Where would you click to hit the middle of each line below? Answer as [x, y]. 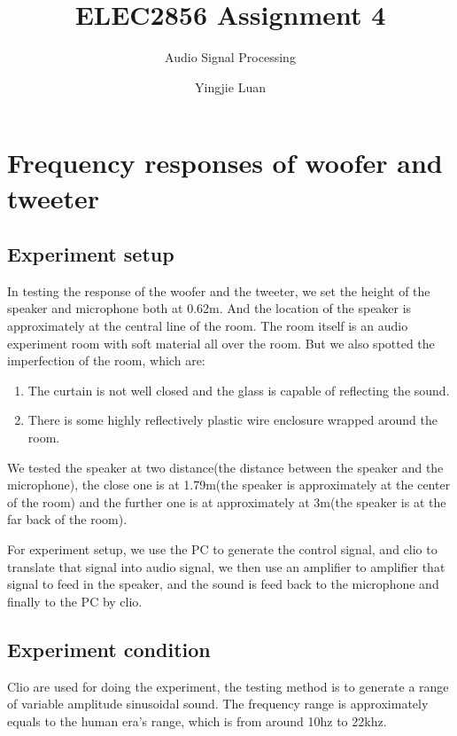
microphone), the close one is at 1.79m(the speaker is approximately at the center [229, 485]
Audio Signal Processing [230, 57]
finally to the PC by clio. [75, 601]
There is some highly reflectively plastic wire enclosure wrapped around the [232, 420]
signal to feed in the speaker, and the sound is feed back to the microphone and [223, 584]
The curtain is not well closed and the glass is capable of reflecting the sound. [239, 390]
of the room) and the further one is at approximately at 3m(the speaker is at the [227, 501]
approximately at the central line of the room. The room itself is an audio [208, 326]
